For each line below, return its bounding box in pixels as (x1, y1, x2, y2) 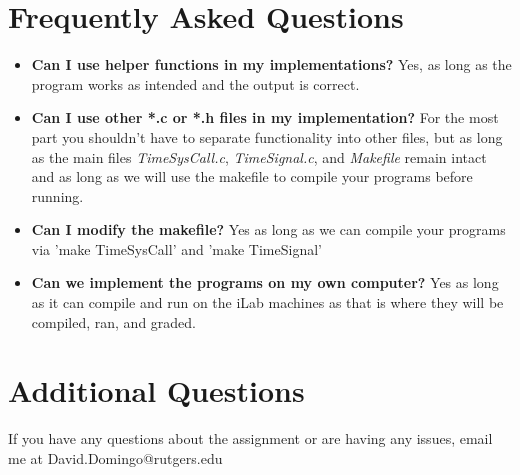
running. (31, 185, 84, 206)
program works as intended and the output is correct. (31, 73, 360, 94)
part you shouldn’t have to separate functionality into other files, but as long (31, 126, 503, 147)
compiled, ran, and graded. (31, 311, 197, 332)
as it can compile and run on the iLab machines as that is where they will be (31, 292, 504, 313)
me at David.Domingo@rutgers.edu (8, 447, 223, 468)
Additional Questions (8, 370, 305, 411)
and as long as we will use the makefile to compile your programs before (31, 166, 473, 187)
